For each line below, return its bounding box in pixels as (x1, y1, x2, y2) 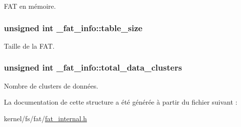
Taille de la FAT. (4, 40, 55, 51)
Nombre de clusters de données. (4, 80, 99, 91)
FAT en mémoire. (4, 1, 56, 11)
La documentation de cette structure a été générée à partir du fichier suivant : (4, 97, 238, 107)
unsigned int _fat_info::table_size (4, 21, 142, 34)
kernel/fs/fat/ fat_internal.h (4, 113, 87, 123)
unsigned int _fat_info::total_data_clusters (4, 61, 182, 73)
